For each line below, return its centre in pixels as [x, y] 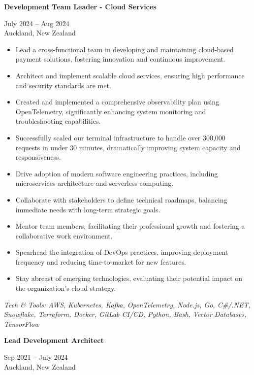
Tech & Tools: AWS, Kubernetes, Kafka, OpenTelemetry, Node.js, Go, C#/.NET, [127, 304]
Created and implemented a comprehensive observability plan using [117, 102]
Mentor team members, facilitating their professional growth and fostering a [130, 226]
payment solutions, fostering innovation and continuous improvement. [120, 59]
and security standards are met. [63, 85]
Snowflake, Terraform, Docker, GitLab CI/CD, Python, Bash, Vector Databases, [125, 314]
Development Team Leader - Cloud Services [80, 6]
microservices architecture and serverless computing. [95, 183]
